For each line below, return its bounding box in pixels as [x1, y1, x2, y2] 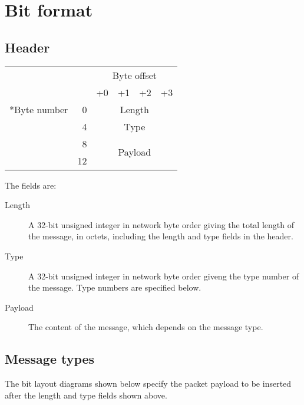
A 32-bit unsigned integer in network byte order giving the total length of [28, 218, 294, 231]
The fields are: [5, 179, 57, 191]
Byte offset [112, 68, 157, 82]
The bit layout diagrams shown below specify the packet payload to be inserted [5, 377, 292, 390]
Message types [5, 350, 95, 368]
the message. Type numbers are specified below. [28, 281, 201, 294]
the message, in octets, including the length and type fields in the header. [28, 230, 293, 242]
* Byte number [9, 102, 68, 116]
